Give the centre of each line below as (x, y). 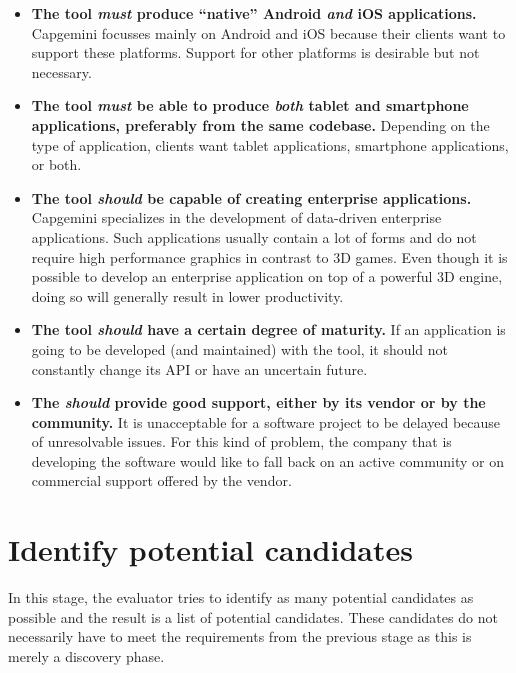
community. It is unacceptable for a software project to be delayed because (266, 421)
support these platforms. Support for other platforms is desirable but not (255, 52)
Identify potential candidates (210, 549)
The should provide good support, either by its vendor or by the (258, 402)
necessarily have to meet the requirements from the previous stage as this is (240, 636)
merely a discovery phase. (86, 655)
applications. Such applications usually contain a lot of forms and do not (254, 236)
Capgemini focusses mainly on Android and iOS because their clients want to (268, 32)
